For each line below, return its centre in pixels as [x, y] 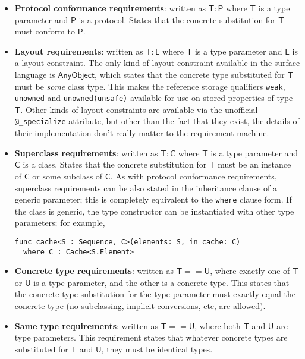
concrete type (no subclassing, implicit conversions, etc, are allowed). [140, 306]
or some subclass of [67, 176]
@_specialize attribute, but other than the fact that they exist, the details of [157, 121]
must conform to [45, 31]
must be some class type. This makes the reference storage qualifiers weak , [150, 86]
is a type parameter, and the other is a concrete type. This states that [161, 282]
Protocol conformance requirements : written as [110, 8]
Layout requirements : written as [79, 51]
